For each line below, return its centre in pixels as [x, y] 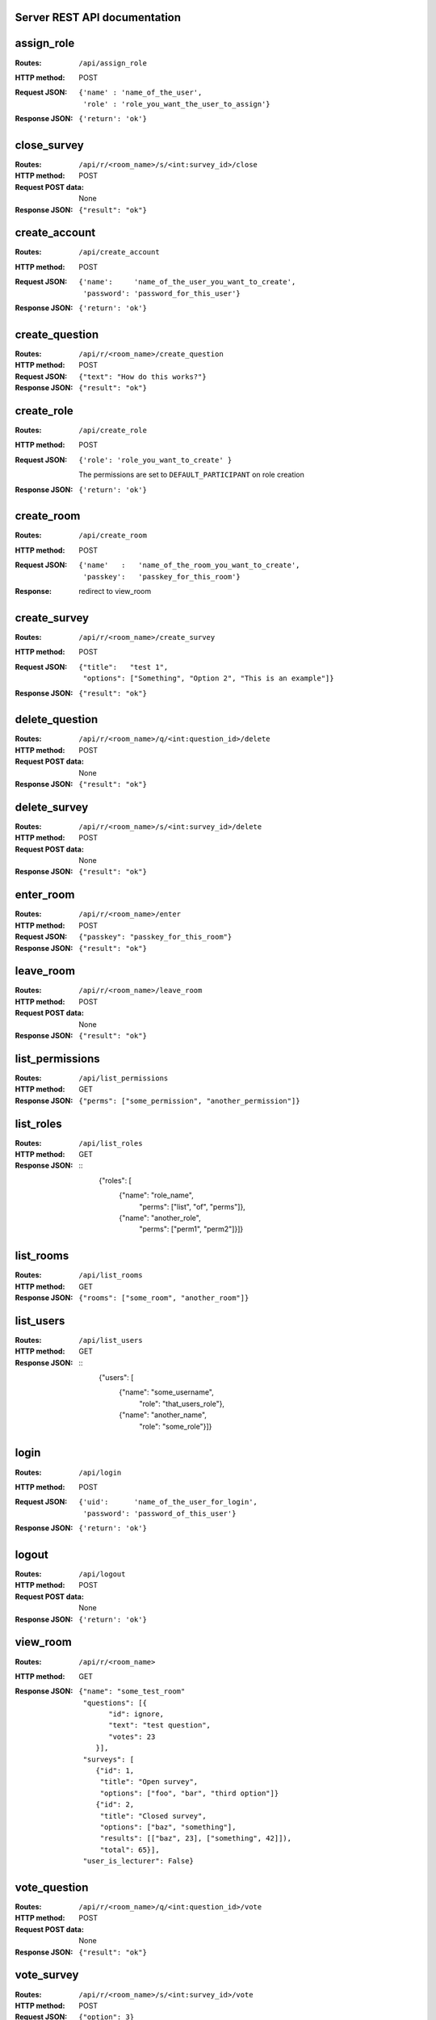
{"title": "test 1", [124, 667]
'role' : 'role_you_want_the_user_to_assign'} [176, 104]
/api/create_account [119, 252]
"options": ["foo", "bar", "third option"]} [189, 1793]
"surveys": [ [109, 1759]
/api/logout [102, 1574]
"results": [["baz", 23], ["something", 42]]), [196, 1839]
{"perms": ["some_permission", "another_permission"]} [189, 1100]
